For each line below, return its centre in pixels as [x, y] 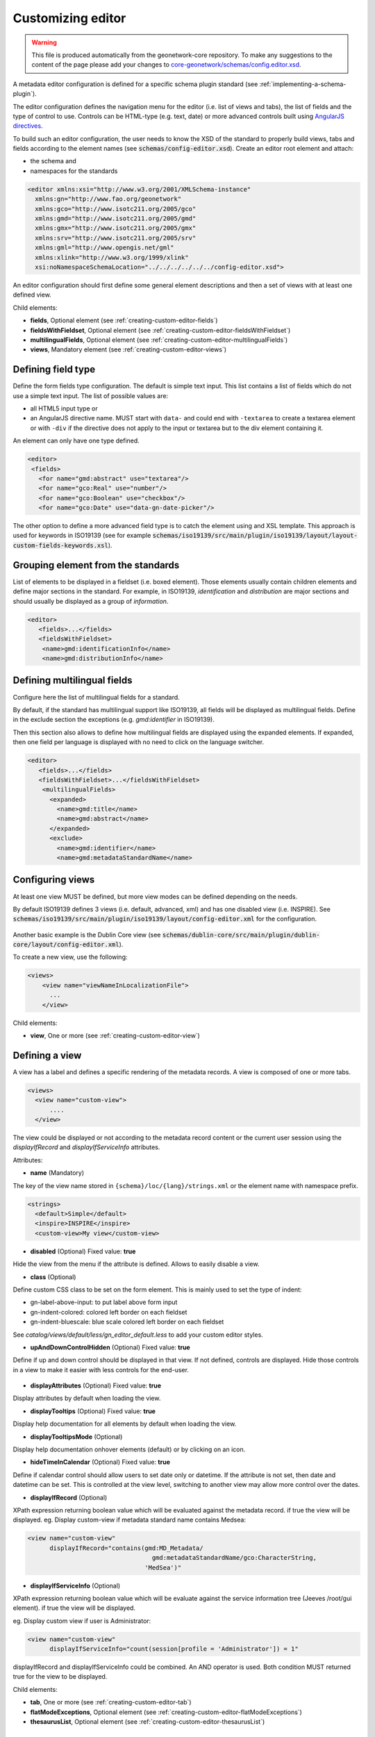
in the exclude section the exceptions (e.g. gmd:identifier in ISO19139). [114, 720]
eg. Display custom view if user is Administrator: [82, 1621]
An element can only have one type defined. [76, 441]
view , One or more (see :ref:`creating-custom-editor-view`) [115, 1036]
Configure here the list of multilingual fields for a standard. [96, 697]
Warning [44, 42]
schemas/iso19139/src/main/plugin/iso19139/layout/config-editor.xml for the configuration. [165, 919]
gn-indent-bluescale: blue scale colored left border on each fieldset [127, 1322]
